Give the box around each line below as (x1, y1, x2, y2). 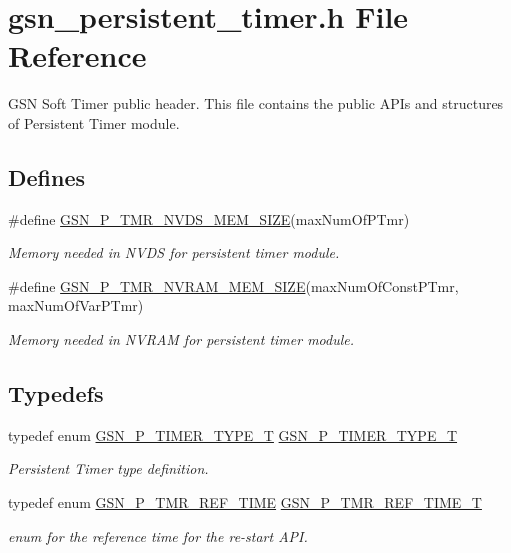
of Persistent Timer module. (8, 112, 180, 133)
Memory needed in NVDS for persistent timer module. (8, 242, 340, 263)
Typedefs (8, 378, 104, 409)
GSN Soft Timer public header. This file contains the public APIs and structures (8, 93, 504, 114)
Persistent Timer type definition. (8, 458, 209, 479)
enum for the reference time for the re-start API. (8, 525, 308, 546)
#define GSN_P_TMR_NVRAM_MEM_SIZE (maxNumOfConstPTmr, (8, 275, 459, 296)
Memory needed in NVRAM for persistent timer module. (8, 329, 355, 350)
